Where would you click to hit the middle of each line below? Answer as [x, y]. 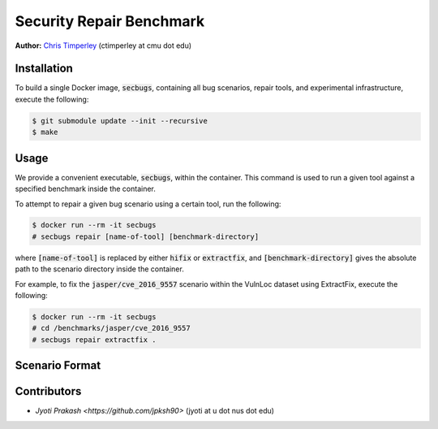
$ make [45, 132]
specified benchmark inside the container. [85, 189]
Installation [44, 69]
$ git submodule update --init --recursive [120, 121]
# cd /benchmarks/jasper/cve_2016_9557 [111, 328]
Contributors [48, 391]
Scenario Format [58, 366]
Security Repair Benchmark [110, 21]
